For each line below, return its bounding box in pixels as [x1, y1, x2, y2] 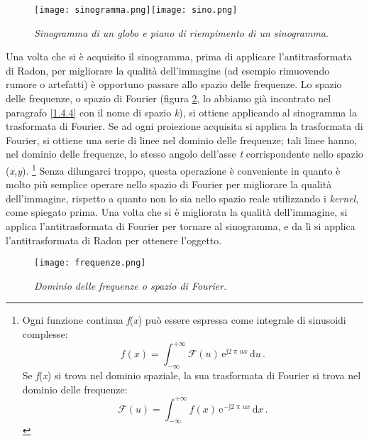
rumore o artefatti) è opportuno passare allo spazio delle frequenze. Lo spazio [6, 77, 342, 92]
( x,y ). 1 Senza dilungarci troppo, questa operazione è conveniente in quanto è [6, 161, 341, 178]
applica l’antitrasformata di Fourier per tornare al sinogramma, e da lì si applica [6, 219, 356, 234]
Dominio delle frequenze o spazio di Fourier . [34, 278, 227, 293]
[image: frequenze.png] [34, 258, 146, 268]
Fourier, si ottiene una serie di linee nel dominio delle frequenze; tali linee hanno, [6, 132, 358, 147]
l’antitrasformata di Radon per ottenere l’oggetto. [6, 232, 222, 247]
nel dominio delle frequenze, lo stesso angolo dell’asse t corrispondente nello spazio [6, 146, 363, 161]
